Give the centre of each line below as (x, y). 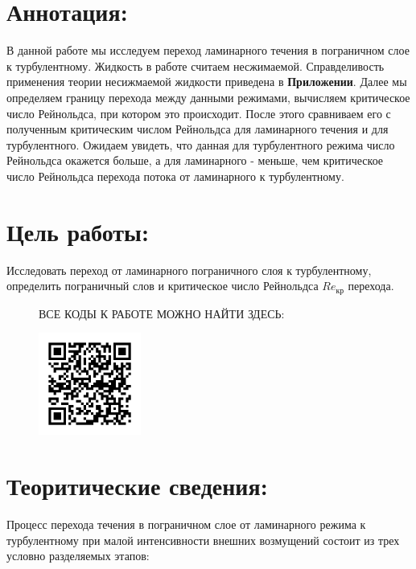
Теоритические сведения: (137, 486)
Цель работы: (78, 231)
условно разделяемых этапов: (78, 556)
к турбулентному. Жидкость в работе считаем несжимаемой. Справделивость (196, 65)
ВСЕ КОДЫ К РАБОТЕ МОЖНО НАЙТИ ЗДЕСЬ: (162, 313)
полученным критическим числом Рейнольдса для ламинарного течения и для (198, 129)
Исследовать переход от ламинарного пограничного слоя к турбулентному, (189, 270)
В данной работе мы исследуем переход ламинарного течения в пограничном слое (208, 50)
